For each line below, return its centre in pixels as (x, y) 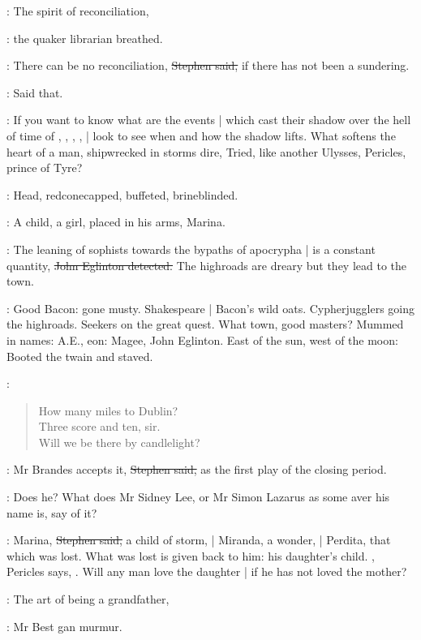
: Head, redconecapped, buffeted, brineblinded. (122, 194)
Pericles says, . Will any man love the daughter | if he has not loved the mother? (207, 571)
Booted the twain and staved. (80, 356)
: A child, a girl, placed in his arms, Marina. (116, 222)
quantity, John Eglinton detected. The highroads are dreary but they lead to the (207, 265)
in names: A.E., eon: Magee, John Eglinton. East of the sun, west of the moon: (202, 339)
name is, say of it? (52, 512)
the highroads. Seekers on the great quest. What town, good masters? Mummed (205, 324)
